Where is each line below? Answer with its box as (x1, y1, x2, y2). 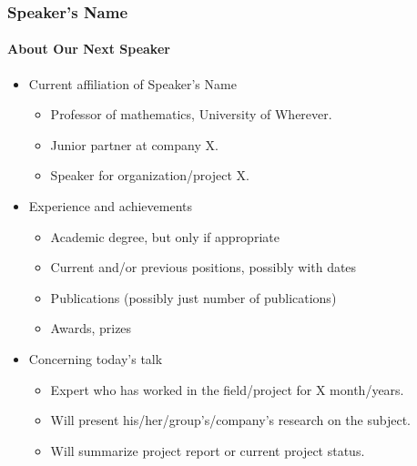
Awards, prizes (50, 319, 132, 338)
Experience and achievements (28, 197, 192, 216)
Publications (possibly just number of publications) (50, 288, 337, 307)
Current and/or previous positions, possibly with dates (50, 258, 357, 277)
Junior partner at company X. (50, 135, 219, 154)
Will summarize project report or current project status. (50, 441, 365, 460)
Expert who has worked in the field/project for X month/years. (50, 380, 404, 399)
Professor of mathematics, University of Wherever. (50, 105, 332, 124)
